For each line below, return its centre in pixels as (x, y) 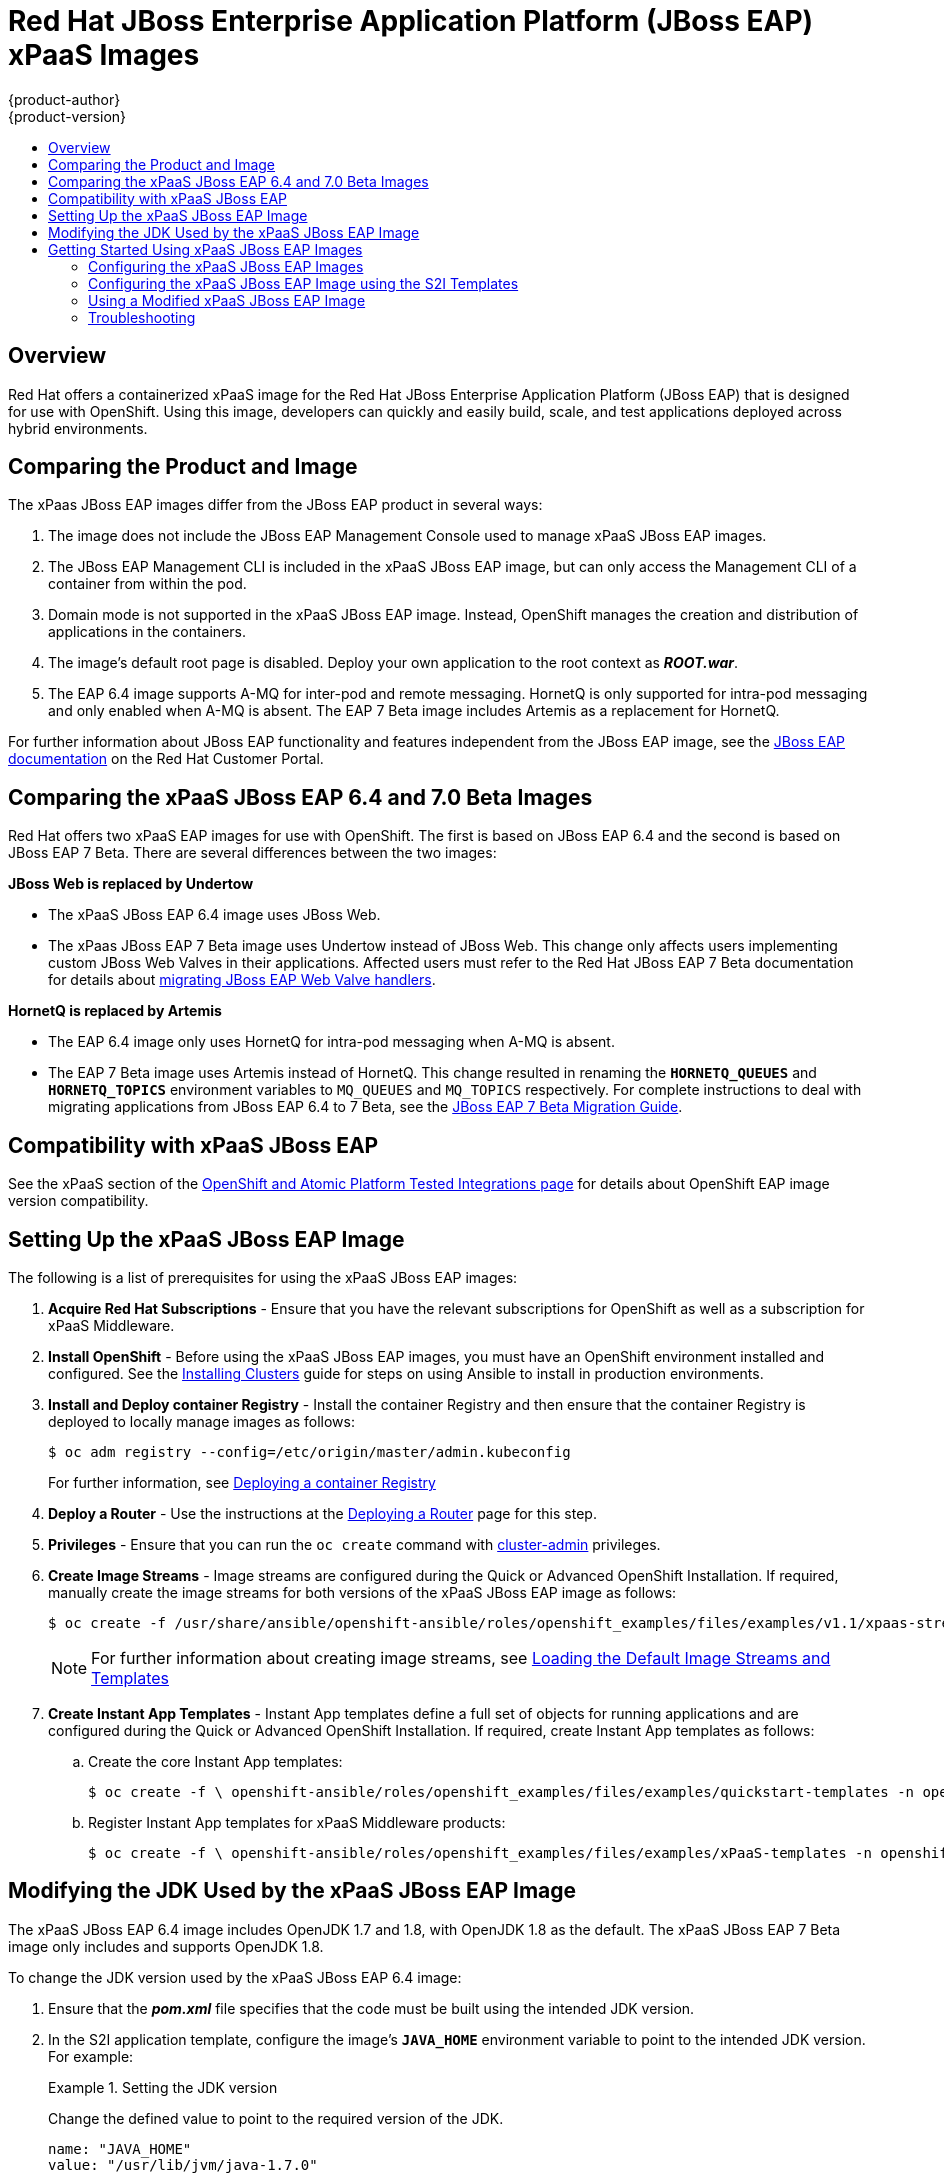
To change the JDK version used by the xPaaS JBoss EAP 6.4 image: (235, 1977)
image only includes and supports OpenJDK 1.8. (166, 1946)
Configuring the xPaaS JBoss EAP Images (226, 266)
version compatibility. (78, 1201)
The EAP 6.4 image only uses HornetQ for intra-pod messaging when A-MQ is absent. (331, 1042)
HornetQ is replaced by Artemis (115, 1011)
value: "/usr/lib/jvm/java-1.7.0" (183, 2164)
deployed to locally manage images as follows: (201, 1421)
